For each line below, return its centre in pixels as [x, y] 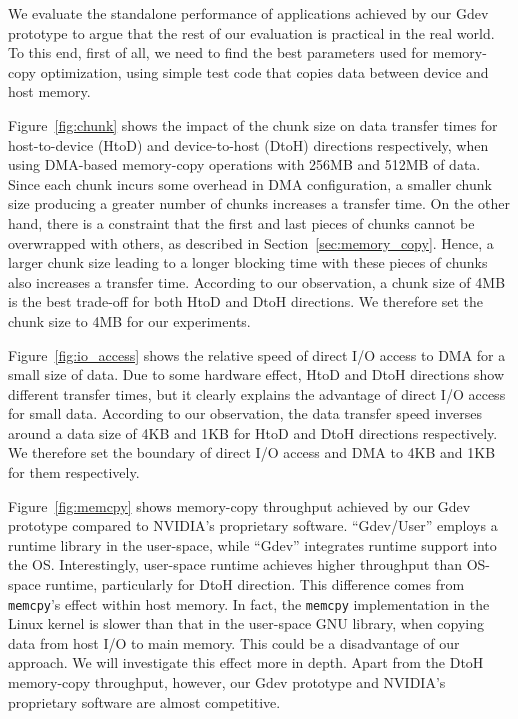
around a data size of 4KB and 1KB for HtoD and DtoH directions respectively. [253, 432]
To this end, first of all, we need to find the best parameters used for [218, 52]
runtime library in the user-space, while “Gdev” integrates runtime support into [252, 544]
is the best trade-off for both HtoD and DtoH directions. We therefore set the [245, 301]
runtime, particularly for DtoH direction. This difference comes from [255, 584]
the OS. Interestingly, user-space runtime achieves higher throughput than [235, 564]
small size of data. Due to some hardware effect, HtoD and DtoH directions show [256, 374]
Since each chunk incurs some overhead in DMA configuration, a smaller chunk [250, 183]
